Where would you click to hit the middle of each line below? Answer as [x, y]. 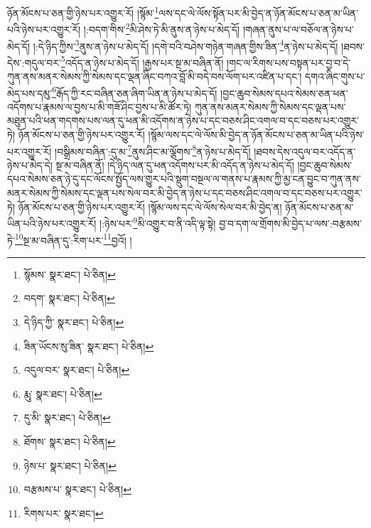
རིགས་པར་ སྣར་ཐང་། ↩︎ [64, 513]
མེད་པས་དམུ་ [30, 93]
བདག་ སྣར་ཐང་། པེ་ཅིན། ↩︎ [69, 298]
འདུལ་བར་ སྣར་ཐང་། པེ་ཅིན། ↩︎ [77, 370]
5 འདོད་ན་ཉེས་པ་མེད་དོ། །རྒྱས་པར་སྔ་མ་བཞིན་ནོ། [142, 61]
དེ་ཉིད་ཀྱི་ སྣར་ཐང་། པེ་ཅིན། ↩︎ [74, 322]
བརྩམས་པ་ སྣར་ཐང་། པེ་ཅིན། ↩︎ [77, 489]
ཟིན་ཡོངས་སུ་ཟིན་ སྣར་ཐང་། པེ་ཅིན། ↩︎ [89, 346]
